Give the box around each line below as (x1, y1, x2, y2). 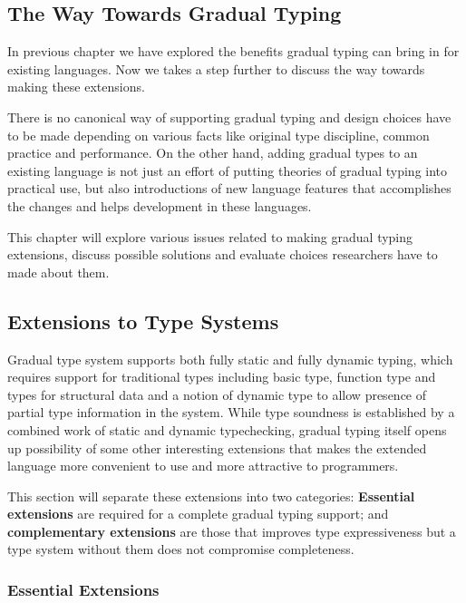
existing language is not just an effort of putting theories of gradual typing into (7, 160, 448, 180)
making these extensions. (7, 77, 145, 96)
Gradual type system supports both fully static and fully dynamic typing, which (7, 349, 453, 368)
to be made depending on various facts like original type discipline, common (7, 125, 430, 144)
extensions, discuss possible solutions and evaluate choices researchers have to (7, 245, 438, 264)
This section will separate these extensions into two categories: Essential (7, 486, 415, 505)
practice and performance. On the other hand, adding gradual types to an (7, 143, 418, 162)
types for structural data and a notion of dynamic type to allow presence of (7, 384, 427, 404)
